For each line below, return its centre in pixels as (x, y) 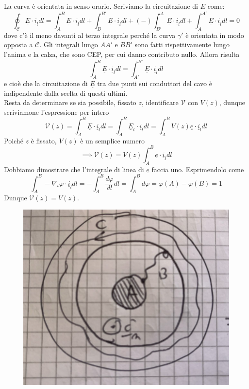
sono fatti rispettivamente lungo (182, 44)
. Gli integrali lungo (69, 44)
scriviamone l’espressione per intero (57, 112)
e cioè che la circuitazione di (46, 83)
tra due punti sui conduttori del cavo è (155, 83)
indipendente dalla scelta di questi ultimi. (66, 93)
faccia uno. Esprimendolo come (198, 169)
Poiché (14, 140)
